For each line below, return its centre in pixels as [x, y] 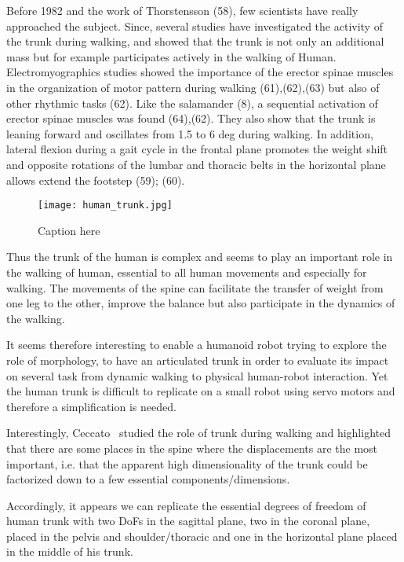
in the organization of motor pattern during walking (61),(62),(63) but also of [193, 87]
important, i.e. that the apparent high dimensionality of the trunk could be [187, 463]
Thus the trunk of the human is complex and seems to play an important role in [200, 257]
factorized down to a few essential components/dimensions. [148, 479]
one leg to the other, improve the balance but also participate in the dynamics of [201, 303]
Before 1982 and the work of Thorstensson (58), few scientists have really [182, 10]
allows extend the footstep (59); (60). [96, 180]
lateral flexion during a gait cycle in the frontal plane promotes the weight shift [197, 149]
